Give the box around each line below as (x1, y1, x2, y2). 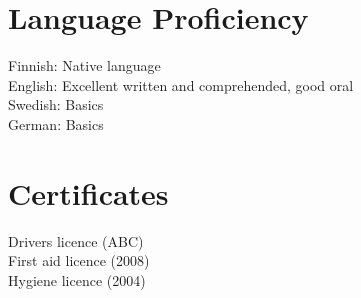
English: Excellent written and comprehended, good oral (8, 74, 354, 95)
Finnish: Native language (8, 55, 161, 76)
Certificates (8, 172, 169, 213)
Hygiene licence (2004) (8, 269, 146, 290)
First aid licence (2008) (8, 250, 150, 271)
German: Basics (8, 113, 104, 134)
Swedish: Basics (8, 94, 104, 115)
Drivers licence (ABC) (8, 230, 144, 251)
